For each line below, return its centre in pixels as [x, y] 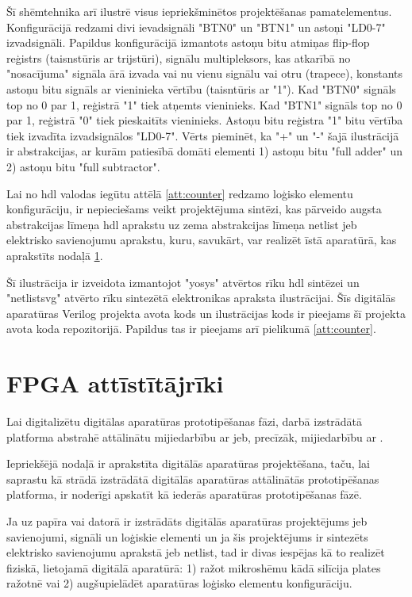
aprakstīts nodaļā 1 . [55, 255]
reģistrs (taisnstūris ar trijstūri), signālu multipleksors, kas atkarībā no [179, 57]
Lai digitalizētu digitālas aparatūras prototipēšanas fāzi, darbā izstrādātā [185, 421]
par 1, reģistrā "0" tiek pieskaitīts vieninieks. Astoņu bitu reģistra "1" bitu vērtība [205, 120]
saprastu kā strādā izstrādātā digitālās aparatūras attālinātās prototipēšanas [193, 478]
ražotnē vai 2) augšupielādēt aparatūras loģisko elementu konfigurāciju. [179, 583]
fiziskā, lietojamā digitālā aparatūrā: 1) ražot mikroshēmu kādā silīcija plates [194, 567]
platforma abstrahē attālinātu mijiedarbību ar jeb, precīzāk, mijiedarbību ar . [195, 436]
